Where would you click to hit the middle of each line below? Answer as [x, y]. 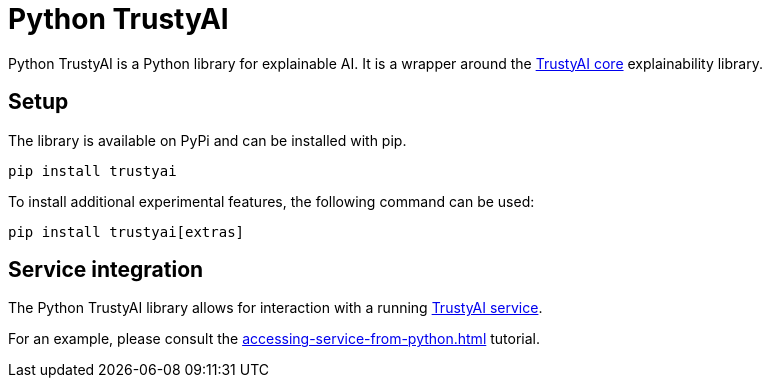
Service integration [106, 270]
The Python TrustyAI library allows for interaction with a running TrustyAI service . [275, 308]
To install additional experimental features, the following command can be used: [271, 201]
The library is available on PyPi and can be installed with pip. [207, 140]
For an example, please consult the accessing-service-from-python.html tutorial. [274, 339]
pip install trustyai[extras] [126, 231]
